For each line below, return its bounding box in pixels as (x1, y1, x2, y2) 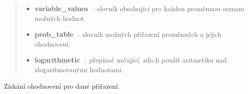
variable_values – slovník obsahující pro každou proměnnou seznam (34, 3, 245, 13)
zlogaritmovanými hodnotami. (34, 64, 124, 74)
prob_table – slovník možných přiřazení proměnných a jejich (34, 29, 222, 39)
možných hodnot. (34, 13, 86, 23)
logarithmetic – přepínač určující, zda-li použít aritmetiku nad (34, 55, 227, 65)
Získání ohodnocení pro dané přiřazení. (4, 80, 120, 91)
